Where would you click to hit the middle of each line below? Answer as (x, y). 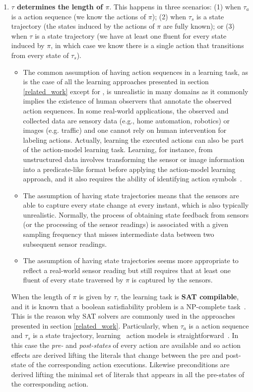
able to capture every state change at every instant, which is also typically (136, 205)
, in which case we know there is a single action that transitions (147, 45)
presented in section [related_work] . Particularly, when (95, 325)
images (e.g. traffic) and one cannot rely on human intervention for (125, 130)
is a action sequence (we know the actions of (79, 16)
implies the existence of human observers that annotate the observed (127, 101)
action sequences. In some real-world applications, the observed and (126, 110)
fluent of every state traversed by (73, 280)
